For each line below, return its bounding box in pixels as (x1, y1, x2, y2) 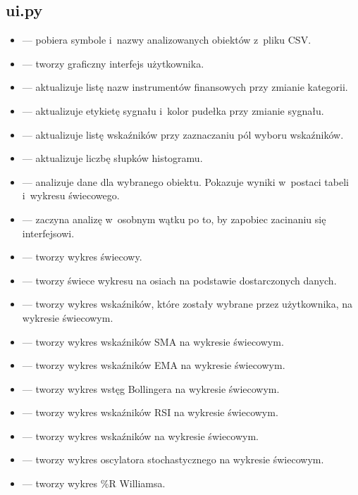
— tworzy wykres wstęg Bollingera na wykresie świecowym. (22, 381, 280, 396)
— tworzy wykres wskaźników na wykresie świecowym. (22, 428, 259, 443)
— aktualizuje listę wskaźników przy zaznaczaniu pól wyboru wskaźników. (22, 127, 344, 142)
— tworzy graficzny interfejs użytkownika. (22, 56, 204, 70)
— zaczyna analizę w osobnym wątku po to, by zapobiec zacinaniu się (22, 211, 326, 226)
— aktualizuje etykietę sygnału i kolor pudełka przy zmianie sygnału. (22, 103, 324, 118)
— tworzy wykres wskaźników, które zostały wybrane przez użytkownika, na (22, 296, 353, 311)
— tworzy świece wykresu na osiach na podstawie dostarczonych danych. (22, 272, 337, 287)
